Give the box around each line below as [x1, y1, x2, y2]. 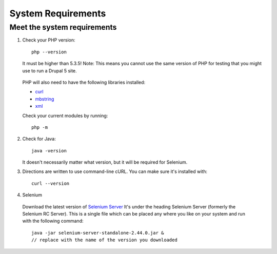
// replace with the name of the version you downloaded [31, 237, 178, 243]
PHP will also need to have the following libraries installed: [22, 79, 146, 85]
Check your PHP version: [22, 37, 75, 43]
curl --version [31, 180, 70, 186]
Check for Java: [22, 136, 56, 142]
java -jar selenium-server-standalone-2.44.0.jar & [31, 230, 164, 236]
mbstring [35, 95, 54, 102]
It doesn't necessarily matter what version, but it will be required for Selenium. [22, 159, 188, 165]
